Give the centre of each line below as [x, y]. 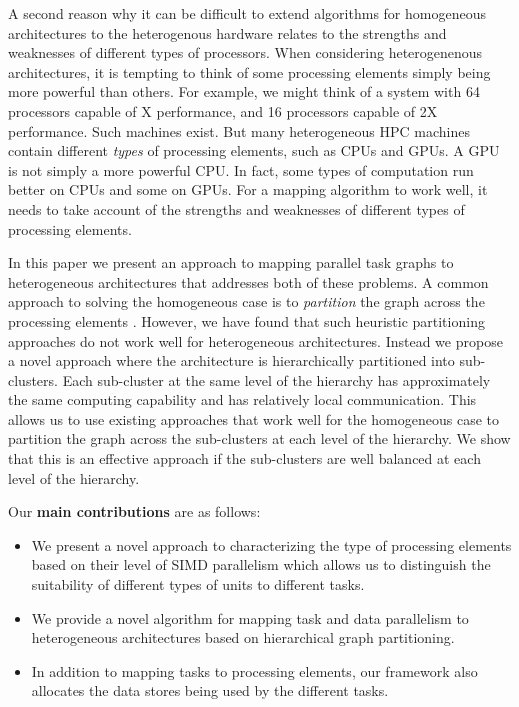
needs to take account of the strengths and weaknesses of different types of [236, 208]
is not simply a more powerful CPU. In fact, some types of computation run [241, 169]
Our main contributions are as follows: [134, 511]
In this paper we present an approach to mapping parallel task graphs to [231, 262]
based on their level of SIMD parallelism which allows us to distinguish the [261, 564]
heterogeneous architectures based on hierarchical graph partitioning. [243, 637]
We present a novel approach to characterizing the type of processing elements [271, 544]
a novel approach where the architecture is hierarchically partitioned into [231, 360]
